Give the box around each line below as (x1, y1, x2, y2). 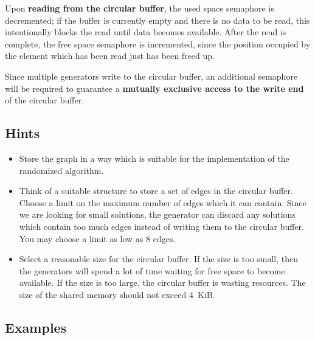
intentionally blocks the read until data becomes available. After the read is (5, 26, 286, 38)
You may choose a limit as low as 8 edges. (19, 232, 176, 245)
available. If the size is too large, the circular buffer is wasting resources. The (19, 276, 306, 289)
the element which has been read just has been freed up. (5, 49, 215, 62)
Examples (5, 317, 67, 336)
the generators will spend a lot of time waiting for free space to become (19, 264, 285, 277)
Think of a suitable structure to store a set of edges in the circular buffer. (19, 184, 293, 197)
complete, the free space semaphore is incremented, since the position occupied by (5, 37, 311, 50)
